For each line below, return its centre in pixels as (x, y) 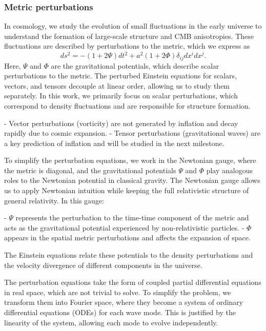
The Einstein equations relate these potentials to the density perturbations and (129, 255)
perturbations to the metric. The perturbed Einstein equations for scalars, (120, 76)
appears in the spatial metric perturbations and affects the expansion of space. (127, 237)
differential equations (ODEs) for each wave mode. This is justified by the (120, 312)
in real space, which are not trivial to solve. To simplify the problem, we (118, 292)
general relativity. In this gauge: (54, 200)
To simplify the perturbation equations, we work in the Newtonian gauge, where (130, 160)
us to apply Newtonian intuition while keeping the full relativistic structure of (127, 190)
